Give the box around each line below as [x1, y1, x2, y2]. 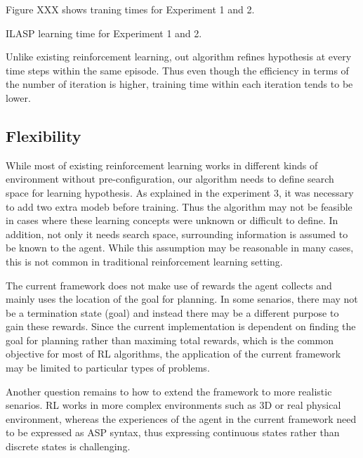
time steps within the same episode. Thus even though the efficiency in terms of [6, 63, 349, 77]
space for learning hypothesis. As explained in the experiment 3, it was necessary [6, 185, 354, 199]
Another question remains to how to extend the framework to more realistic [6, 384, 332, 398]
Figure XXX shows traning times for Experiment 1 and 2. [6, 2, 255, 16]
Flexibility [6, 124, 81, 146]
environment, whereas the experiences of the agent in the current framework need [6, 411, 357, 426]
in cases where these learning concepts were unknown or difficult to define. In [6, 213, 338, 228]
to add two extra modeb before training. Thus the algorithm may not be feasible [6, 199, 352, 214]
